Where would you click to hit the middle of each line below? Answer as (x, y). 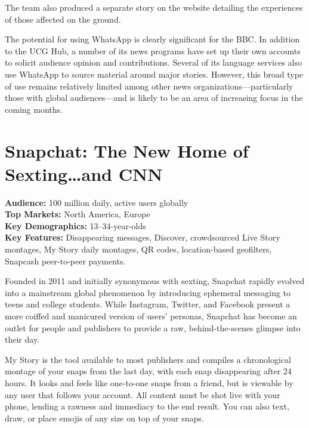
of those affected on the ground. (63, 19)
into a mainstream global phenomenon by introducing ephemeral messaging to (148, 292)
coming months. (34, 109)
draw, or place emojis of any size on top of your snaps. (104, 418)
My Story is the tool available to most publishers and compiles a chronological (148, 359)
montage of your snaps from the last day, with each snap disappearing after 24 (148, 371)
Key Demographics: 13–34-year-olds (75, 225)
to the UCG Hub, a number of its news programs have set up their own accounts (153, 50)
